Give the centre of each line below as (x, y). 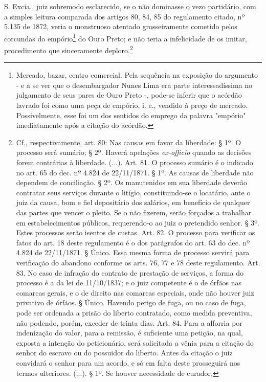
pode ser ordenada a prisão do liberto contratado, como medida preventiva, (134, 312)
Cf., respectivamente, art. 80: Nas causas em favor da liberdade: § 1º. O (129, 142)
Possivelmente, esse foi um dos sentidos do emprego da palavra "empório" (131, 115)
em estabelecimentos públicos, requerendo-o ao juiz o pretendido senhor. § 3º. (138, 222)
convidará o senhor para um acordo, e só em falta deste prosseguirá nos (128, 362)
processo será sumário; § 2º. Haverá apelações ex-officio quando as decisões (134, 152)
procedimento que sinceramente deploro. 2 (69, 49)
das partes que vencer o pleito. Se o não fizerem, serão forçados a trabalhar (134, 212)
